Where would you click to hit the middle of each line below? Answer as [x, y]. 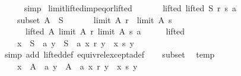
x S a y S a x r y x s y [75, 42]
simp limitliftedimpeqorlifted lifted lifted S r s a [130, 8]
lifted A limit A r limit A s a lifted [105, 31]
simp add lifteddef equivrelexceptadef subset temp [110, 54]
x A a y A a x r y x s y [77, 66]
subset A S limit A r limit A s [94, 19]
